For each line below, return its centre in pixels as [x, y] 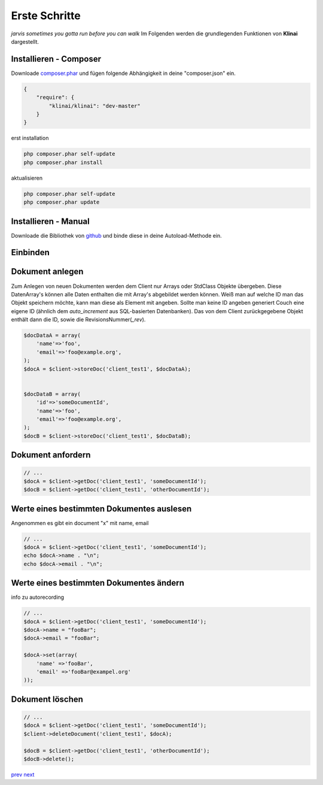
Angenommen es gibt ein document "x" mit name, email [80, 523]
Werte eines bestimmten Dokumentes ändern [98, 583]
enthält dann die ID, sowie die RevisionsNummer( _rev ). [78, 320]
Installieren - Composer [56, 59]
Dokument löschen [47, 699]
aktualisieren [27, 178]
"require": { [55, 98]
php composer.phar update [62, 202]
